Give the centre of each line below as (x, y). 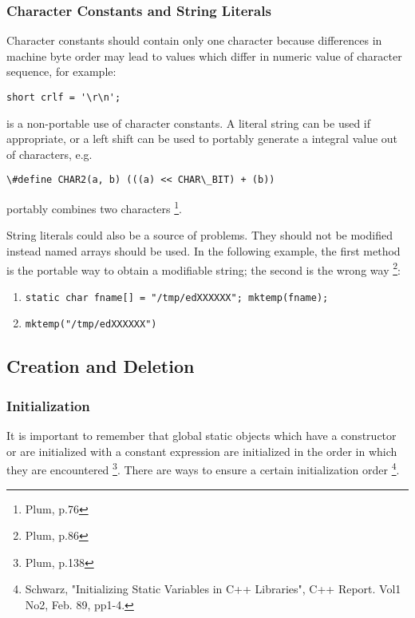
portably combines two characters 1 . (95, 207)
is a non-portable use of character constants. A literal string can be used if (189, 123)
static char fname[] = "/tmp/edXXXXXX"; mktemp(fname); (177, 297)
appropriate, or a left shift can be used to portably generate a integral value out (202, 139)
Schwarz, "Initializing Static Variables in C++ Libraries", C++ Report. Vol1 (213, 589)
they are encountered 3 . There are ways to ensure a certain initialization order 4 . (203, 468)
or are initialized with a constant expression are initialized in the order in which (202, 451)
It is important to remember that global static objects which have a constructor (202, 436)
